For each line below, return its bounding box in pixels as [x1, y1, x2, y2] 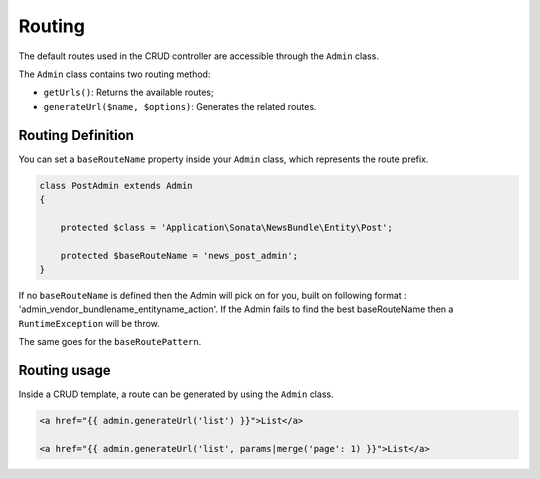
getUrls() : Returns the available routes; [43, 86, 214, 99]
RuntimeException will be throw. [18, 317, 160, 329]
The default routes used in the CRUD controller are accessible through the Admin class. [18, 50, 380, 62]
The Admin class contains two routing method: [18, 68, 211, 80]
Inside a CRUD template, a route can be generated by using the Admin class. [18, 388, 334, 400]
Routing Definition [18, 126, 135, 144]
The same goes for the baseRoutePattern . [18, 336, 202, 348]
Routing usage [18, 361, 111, 379]
